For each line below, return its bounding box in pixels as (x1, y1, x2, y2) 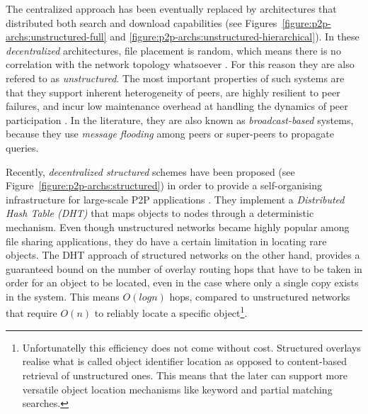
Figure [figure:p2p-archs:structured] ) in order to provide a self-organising (6, 178, 322, 193)
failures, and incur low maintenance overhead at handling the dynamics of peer (6, 99, 348, 113)
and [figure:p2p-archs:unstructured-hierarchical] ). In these (110, 29, 360, 44)
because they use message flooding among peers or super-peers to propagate (6, 126, 334, 141)
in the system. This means (6, 289, 120, 303)
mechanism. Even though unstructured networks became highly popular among (6, 219, 350, 234)
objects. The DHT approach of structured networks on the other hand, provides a (6, 247, 360, 262)
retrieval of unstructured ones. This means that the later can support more (22, 367, 347, 382)
